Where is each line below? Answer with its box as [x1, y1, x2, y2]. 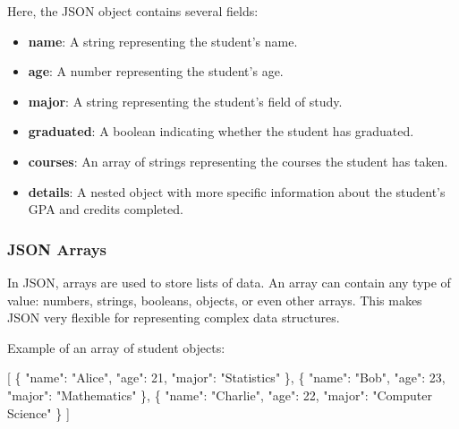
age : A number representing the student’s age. [28, 62, 284, 81]
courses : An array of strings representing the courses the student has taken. [28, 151, 448, 170]
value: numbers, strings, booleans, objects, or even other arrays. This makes [7, 290, 422, 309]
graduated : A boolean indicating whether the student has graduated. [28, 122, 414, 141]
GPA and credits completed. [28, 200, 183, 219]
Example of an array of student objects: [7, 338, 225, 356]
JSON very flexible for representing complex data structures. [7, 308, 340, 327]
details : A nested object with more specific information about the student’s [28, 182, 446, 201]
